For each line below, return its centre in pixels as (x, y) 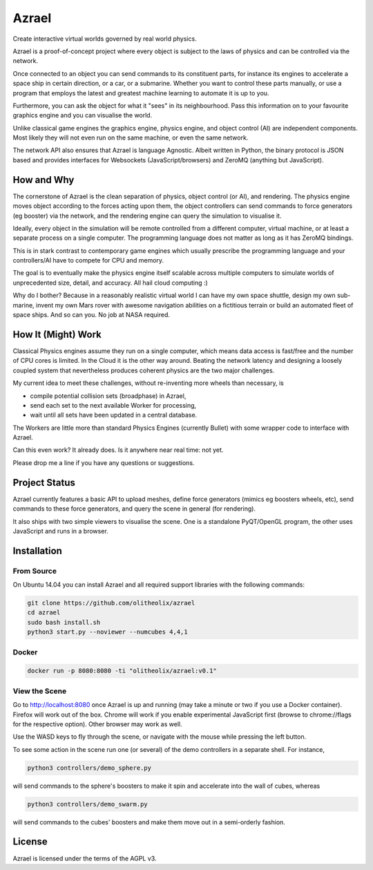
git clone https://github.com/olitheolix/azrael (111, 603)
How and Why (44, 180)
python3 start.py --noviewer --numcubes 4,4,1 (107, 632)
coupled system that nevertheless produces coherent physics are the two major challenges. (144, 370)
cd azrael (44, 613)
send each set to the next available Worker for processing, (113, 405)
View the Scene (40, 691)
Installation (37, 550)
